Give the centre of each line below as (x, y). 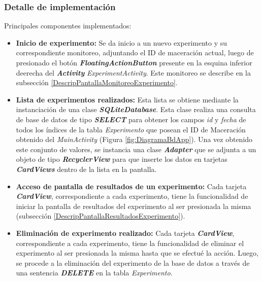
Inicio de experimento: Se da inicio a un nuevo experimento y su (122, 42)
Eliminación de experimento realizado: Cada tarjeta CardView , (125, 233)
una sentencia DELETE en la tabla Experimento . (94, 273)
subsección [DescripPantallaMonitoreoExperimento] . (97, 82)
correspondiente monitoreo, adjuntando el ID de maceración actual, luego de (135, 52)
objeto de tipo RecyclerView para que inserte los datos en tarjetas (122, 159)
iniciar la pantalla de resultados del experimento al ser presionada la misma (134, 206)
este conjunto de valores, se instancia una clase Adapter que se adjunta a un (136, 149)
